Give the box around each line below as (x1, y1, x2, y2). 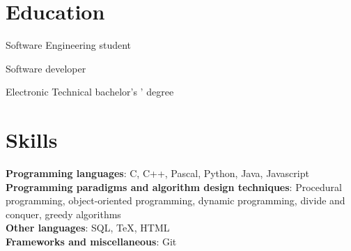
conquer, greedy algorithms (6, 206, 121, 221)
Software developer (6, 61, 86, 75)
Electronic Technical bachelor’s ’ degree (6, 84, 174, 99)
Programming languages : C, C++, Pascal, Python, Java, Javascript (6, 166, 309, 181)
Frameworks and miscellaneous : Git (6, 234, 177, 248)
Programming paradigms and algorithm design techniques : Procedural (6, 179, 342, 194)
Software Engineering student (6, 38, 132, 52)
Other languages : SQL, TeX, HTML (6, 220, 170, 235)
